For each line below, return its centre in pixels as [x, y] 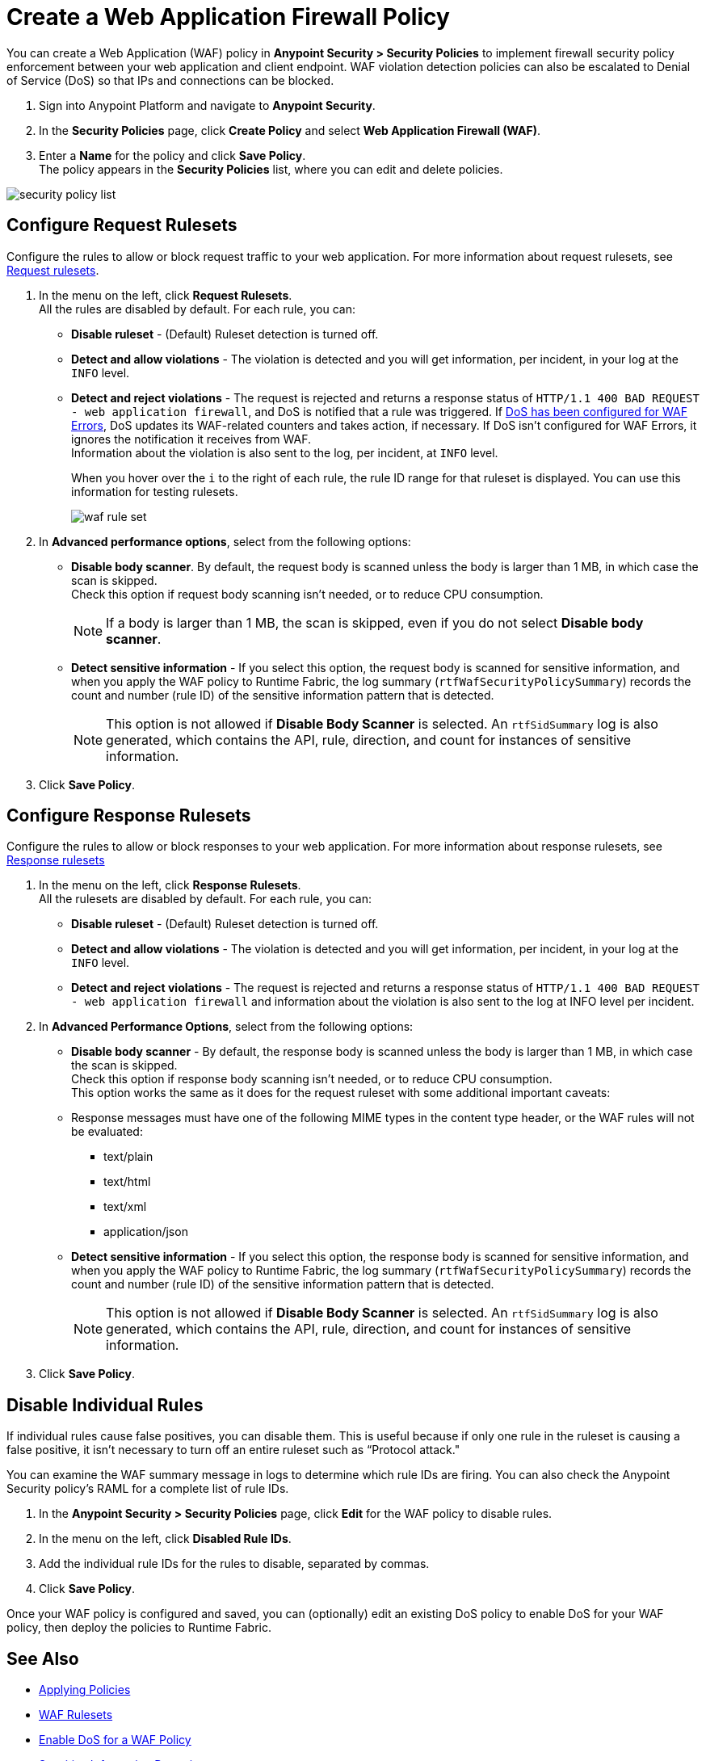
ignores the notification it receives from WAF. [191, 439]
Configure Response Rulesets [129, 816]
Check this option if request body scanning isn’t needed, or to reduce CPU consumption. [307, 594]
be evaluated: [107, 1132]
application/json [146, 1232]
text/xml [125, 1207]
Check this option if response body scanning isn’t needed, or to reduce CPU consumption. [312, 1079]
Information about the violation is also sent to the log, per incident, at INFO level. [285, 452]
